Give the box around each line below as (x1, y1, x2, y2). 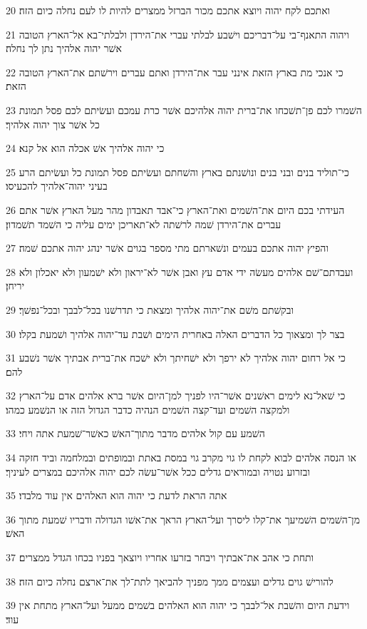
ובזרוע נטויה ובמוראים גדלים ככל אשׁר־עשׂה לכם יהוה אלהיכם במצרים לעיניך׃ (6, 464, 311, 479)
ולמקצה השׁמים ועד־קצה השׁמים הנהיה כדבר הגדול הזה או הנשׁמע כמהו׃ (6, 402, 290, 416)
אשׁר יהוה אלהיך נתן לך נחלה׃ (6, 41, 122, 56)
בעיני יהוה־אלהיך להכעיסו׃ (6, 178, 108, 193)
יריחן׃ (6, 278, 25, 293)
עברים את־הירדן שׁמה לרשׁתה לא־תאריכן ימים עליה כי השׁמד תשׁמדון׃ (6, 216, 281, 231)
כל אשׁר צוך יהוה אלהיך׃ (6, 116, 100, 131)
